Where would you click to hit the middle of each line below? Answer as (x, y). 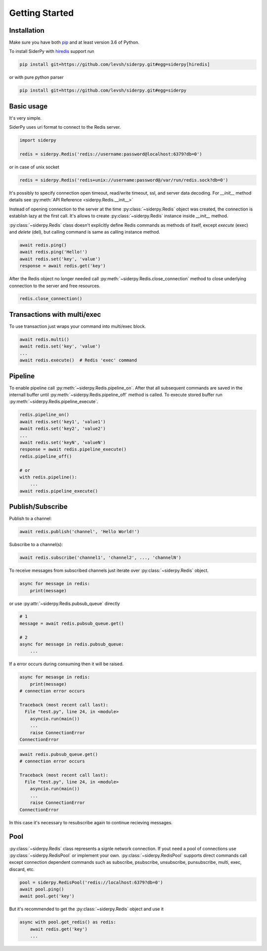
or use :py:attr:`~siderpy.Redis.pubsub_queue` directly (65, 603)
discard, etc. (22, 869)
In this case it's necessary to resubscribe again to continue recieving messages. (91, 822)
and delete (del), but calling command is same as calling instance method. (85, 232)
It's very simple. (25, 118)
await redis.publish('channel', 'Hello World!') (80, 532)
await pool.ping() (42, 889)
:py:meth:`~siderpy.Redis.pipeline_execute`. (54, 401)
